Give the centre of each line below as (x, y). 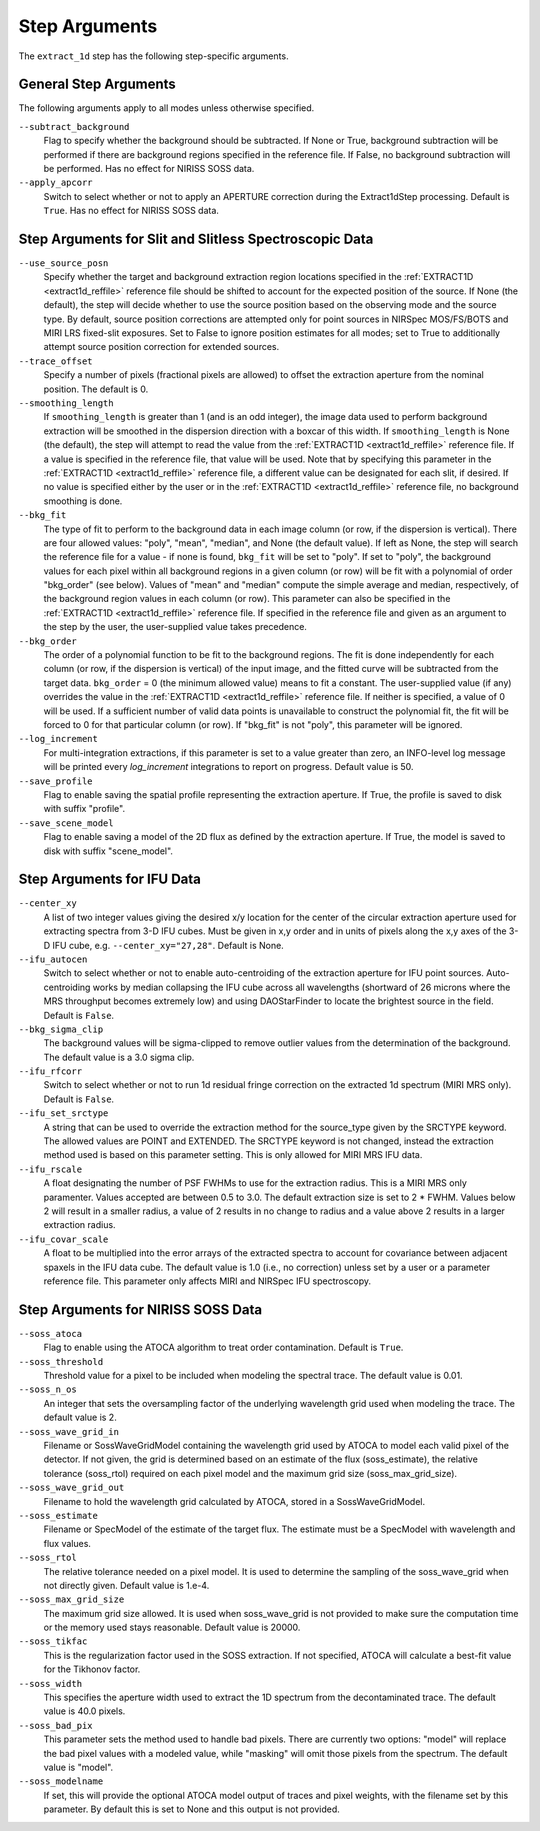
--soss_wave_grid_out (71, 1488)
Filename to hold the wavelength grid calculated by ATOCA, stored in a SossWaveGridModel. (234, 1501)
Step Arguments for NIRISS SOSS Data (140, 1309)
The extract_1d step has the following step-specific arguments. (153, 56)
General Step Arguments (97, 84)
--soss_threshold (61, 1361)
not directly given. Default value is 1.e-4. (126, 1585)
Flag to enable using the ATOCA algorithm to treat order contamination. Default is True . (223, 1347)
